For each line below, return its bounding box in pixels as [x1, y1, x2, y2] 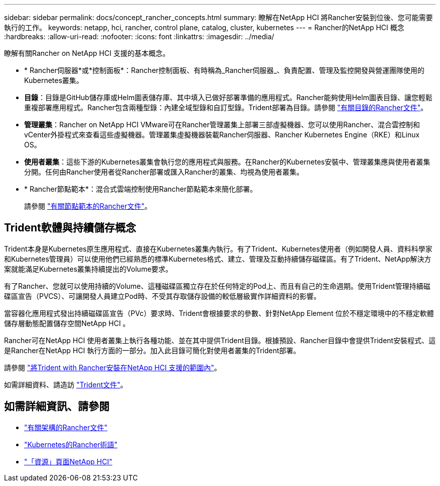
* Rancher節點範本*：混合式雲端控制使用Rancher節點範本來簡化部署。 [24, 185, 257, 193]
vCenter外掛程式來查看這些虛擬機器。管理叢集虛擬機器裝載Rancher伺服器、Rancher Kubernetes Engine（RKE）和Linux [24, 130, 420, 139]
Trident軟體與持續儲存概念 [4, 221, 136, 234]
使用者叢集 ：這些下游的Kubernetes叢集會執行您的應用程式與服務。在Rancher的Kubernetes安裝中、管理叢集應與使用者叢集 [24, 157, 430, 166]
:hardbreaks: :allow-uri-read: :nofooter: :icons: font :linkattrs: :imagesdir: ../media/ [4, 32, 274, 41]
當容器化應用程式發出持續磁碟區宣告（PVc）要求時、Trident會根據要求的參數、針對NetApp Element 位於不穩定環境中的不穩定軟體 [4, 308, 434, 317]
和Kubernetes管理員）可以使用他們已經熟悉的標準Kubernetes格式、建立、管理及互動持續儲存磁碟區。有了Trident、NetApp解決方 [4, 254, 431, 263]
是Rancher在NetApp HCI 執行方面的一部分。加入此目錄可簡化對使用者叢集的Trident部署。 [4, 346, 300, 355]
